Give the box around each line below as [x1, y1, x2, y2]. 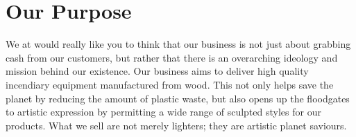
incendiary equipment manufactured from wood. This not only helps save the [6, 77, 334, 91]
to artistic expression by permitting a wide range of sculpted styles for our [6, 104, 321, 119]
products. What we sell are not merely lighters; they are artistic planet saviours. [6, 118, 347, 132]
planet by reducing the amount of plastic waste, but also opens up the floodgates [6, 91, 350, 105]
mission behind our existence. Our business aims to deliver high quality [6, 64, 309, 78]
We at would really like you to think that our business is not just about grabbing [6, 37, 351, 51]
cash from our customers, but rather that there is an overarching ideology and [6, 50, 338, 64]
